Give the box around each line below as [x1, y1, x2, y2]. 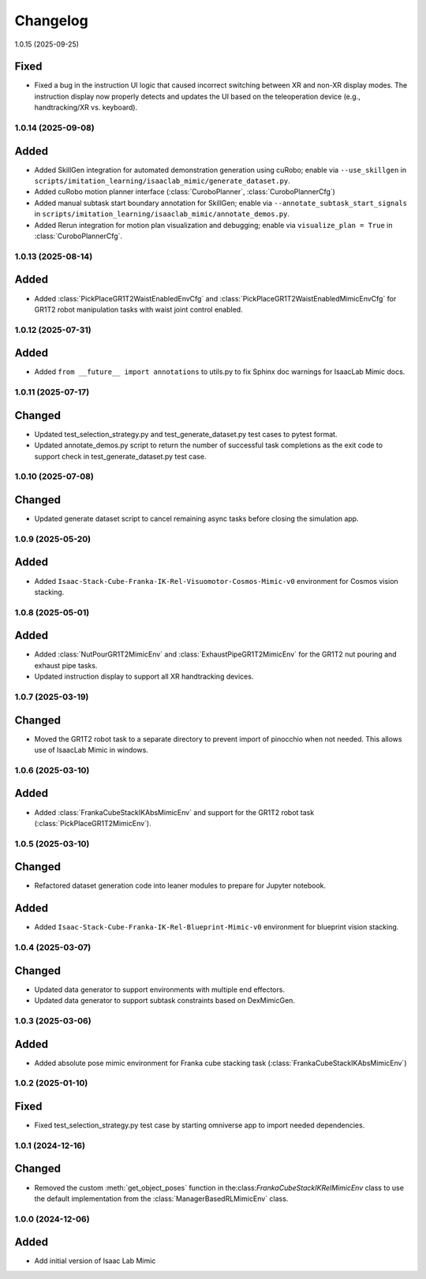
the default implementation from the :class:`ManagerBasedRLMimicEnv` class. [34, 1194, 289, 1203]
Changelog [14, 12, 88, 29]
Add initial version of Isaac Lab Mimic [34, 1256, 156, 1266]
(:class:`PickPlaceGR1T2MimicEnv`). [34, 818, 151, 828]
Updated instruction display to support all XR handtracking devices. [34, 671, 254, 682]
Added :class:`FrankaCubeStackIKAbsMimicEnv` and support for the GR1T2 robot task [34, 807, 315, 817]
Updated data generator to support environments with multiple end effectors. [34, 985, 286, 994]
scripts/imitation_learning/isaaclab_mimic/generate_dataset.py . [34, 176, 291, 185]
